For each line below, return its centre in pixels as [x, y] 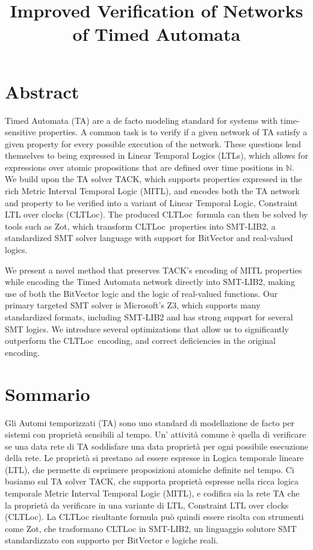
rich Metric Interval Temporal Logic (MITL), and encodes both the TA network [152, 191]
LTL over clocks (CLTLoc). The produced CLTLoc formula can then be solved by [156, 214]
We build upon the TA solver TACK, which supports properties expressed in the [153, 179]
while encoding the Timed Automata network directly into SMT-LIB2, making [150, 282]
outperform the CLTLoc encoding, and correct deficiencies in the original [140, 341]
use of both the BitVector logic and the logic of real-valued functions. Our [141, 293]
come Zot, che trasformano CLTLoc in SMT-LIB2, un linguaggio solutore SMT [151, 528]
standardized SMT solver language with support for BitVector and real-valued [149, 238]
